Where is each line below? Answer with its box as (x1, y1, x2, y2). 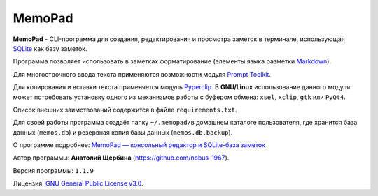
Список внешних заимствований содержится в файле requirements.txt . (13, 105, 237, 114)
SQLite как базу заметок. (13, 44, 87, 52)
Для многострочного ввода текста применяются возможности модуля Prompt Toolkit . (13, 70, 271, 78)
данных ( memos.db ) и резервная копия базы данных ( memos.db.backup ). (13, 128, 233, 136)
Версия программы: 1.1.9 (13, 166, 94, 174)
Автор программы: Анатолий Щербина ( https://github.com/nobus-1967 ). (13, 153, 230, 162)
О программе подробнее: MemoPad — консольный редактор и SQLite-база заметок (13, 141, 266, 149)
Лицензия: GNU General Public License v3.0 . (13, 179, 143, 188)
